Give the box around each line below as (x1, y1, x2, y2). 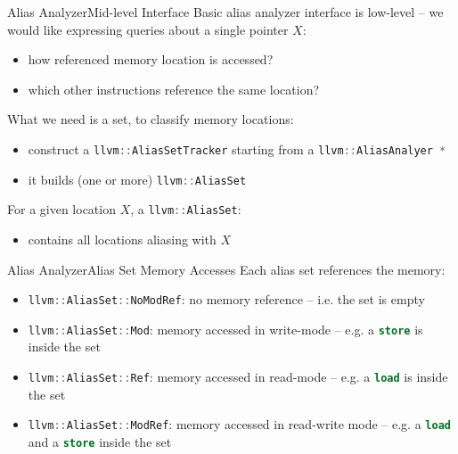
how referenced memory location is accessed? (28, 50, 274, 69)
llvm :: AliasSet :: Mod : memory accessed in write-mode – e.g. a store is (28, 319, 423, 338)
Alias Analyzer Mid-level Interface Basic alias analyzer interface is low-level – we (7, 3, 444, 21)
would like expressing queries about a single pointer (7, 20, 289, 38)
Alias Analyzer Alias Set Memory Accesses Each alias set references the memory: (7, 260, 446, 278)
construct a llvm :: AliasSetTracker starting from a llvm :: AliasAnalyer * (28, 139, 446, 158)
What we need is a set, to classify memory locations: (7, 110, 294, 128)
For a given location (7, 200, 116, 219)
